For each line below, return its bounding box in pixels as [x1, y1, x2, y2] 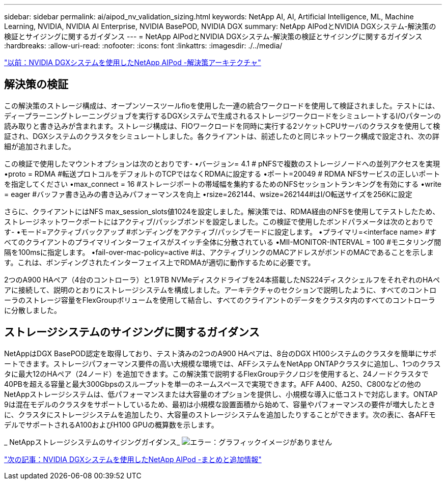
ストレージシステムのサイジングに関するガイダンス [4, 326, 260, 339]
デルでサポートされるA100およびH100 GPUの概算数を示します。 [4, 420, 218, 429]
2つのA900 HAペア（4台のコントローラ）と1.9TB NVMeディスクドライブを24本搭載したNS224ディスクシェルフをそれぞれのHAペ [4, 275, 440, 284]
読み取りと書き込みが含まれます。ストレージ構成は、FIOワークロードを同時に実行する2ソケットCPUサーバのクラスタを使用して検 [4, 121, 440, 130]
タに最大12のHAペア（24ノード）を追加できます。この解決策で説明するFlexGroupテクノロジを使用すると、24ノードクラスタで [4, 369, 429, 378]
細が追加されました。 [4, 141, 75, 151]
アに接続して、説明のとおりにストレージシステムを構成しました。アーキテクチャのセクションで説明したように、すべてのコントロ [4, 285, 437, 294]
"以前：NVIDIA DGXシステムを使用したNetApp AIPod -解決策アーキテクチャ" [4, 58, 261, 67]
